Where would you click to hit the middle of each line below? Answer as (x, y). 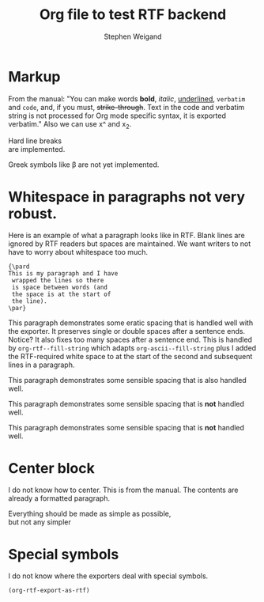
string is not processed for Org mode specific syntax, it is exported (117, 115)
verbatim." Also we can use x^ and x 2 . (70, 125)
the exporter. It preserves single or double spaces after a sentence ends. (127, 331)
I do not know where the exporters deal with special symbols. (108, 576)
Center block (51, 468)
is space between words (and (60, 288)
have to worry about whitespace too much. (78, 252)
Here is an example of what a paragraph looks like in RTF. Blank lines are (126, 236)
